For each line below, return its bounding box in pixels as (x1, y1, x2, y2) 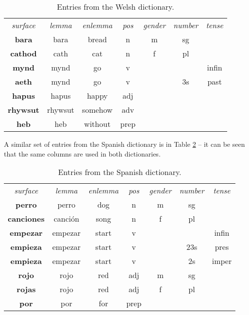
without (84, 118, 111, 129)
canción (53, 213, 80, 225)
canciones (8, 213, 45, 225)
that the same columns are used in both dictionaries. (4, 148, 161, 158)
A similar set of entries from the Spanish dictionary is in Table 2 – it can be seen (4, 139, 245, 149)
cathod (10, 48, 37, 59)
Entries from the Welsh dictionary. (57, 1, 174, 12)
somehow (82, 104, 113, 115)
